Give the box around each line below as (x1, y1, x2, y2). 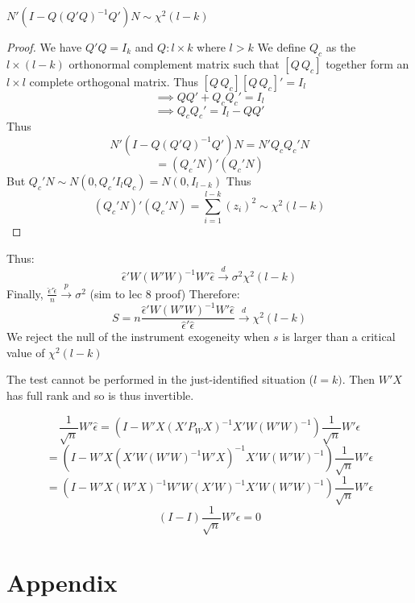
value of (6, 343, 45, 360)
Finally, (6, 285, 44, 301)
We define (257, 39, 306, 55)
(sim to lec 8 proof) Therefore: (89, 285, 240, 301)
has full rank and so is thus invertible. (6, 387, 194, 404)
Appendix (6, 565, 118, 598)
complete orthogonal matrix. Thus (29, 73, 198, 89)
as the (326, 39, 356, 55)
